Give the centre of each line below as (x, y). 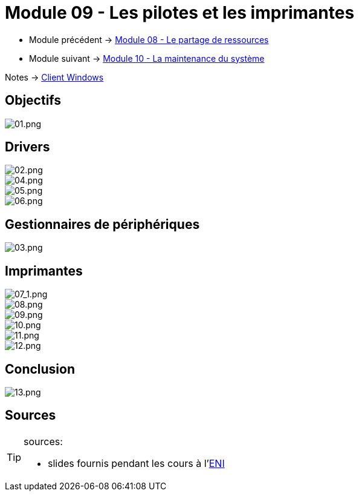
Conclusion (40, 369)
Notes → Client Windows (54, 77)
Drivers (27, 147)
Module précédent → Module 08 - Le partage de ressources (149, 39)
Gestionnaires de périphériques (102, 224)
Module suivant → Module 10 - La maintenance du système (147, 58)
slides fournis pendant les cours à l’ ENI (136, 463)
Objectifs (33, 101)
